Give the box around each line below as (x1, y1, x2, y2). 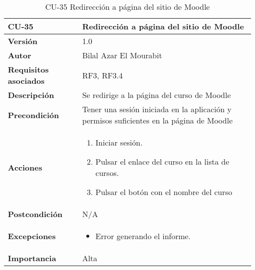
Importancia (8, 252, 56, 264)
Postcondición (8, 208, 63, 220)
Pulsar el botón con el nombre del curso (95, 186, 232, 197)
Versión (8, 35, 38, 47)
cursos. (95, 167, 119, 178)
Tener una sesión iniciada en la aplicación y (82, 103, 231, 115)
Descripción (8, 89, 54, 100)
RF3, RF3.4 (82, 69, 123, 81)
